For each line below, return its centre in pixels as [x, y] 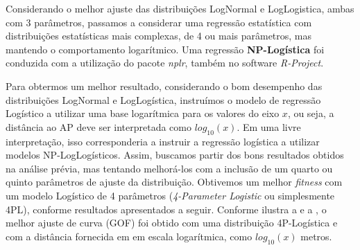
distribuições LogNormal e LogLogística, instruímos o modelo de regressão [163, 99]
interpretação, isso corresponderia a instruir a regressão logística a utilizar [163, 141]
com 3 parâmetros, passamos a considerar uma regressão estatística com [159, 22]
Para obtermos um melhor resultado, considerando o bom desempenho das [164, 86]
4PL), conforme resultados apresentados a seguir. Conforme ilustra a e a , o [166, 209]
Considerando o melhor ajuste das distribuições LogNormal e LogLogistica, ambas [180, 8]
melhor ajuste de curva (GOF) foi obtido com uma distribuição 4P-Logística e [172, 223]
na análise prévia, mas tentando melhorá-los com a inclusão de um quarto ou [169, 168]
